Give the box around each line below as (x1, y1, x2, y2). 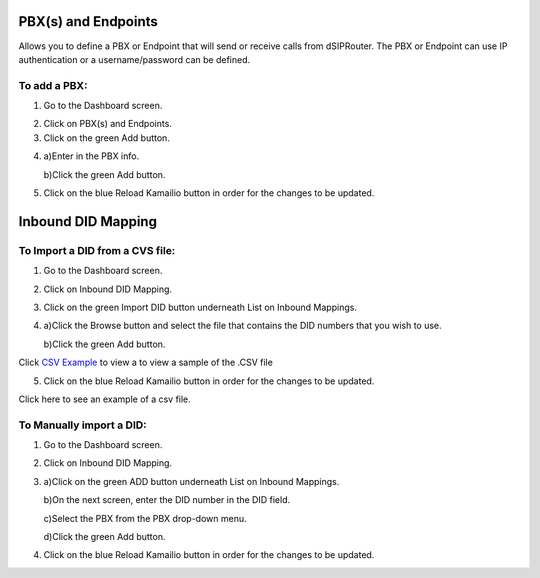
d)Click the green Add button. (43, 530, 166, 542)
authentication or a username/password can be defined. (18, 53, 251, 65)
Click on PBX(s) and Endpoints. (43, 118, 172, 130)
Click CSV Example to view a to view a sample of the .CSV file (18, 356, 274, 369)
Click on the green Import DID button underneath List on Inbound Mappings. (43, 301, 357, 313)
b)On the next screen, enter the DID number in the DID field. (43, 494, 290, 506)
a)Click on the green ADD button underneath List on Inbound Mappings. (43, 475, 340, 487)
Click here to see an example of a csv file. (18, 393, 192, 405)
